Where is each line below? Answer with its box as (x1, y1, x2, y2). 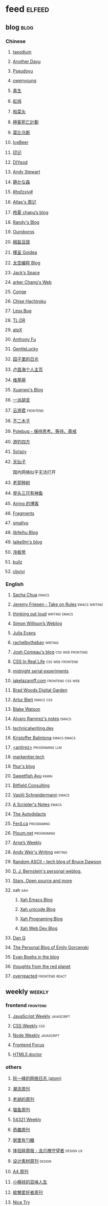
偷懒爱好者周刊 (12, 1189, 43, 1196)
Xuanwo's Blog (12, 387, 43, 392)
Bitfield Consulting (12, 783, 50, 788)
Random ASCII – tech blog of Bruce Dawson (12, 859, 102, 865)
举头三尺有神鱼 (12, 490, 43, 496)
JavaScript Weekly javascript (12, 1013, 70, 1019)
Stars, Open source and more (12, 878, 72, 884)
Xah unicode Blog (20, 906, 56, 912)
